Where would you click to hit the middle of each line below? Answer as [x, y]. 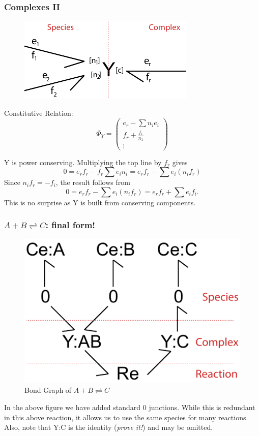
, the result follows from [93, 182]
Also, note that [28, 427]
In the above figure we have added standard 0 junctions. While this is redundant [130, 407]
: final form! [70, 225]
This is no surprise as [37, 202]
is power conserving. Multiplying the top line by [87, 162]
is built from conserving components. [138, 202]
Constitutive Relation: [39, 113]
